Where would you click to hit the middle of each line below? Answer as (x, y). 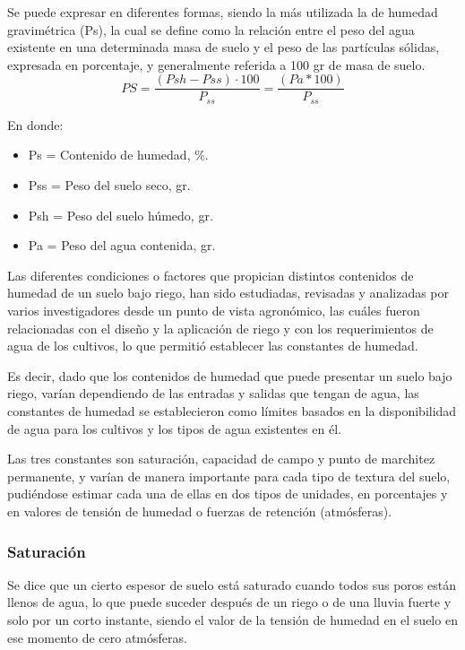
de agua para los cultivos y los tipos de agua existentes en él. (175, 428)
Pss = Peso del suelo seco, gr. (109, 185)
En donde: (35, 124)
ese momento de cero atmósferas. (97, 637)
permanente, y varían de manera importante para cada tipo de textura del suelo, (229, 476)
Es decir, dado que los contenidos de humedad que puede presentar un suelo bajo (230, 375)
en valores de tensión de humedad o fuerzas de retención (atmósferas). (200, 511)
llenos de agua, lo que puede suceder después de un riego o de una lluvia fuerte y (229, 602)
